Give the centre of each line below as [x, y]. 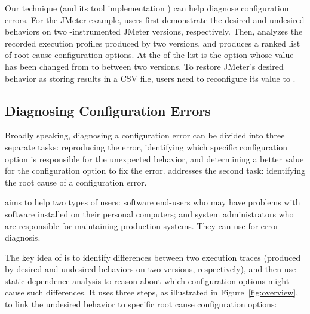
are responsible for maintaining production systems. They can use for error [142, 225]
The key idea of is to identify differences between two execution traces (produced [153, 257]
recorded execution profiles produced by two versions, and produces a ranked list [153, 43]
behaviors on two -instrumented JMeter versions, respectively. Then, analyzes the [154, 31]
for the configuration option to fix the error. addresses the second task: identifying [155, 170]
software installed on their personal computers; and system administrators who [149, 213]
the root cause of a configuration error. [76, 182]
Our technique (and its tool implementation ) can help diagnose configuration [147, 8]
